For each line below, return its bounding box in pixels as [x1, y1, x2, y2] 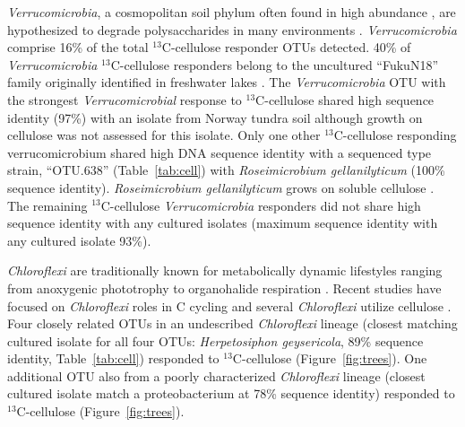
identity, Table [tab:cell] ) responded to [7, 349, 220, 368]
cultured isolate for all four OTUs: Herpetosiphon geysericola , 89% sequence [7, 331, 424, 350]
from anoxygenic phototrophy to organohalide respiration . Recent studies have [7, 278, 442, 297]
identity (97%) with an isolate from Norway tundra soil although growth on [7, 108, 423, 126]
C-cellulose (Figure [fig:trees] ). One [232, 349, 427, 368]
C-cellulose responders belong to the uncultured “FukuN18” [110, 55, 439, 74]
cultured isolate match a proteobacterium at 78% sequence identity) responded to [7, 384, 455, 403]
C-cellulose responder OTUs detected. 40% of [161, 38, 411, 57]
